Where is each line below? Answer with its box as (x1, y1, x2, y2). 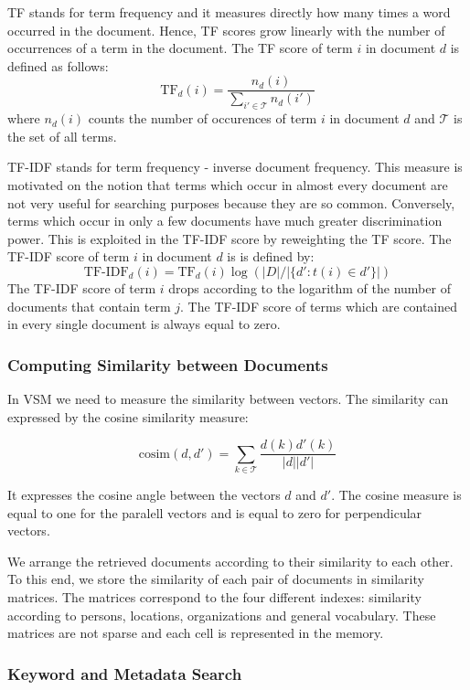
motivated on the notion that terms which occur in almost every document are (7, 175, 448, 195)
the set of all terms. (7, 126, 117, 145)
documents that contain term (7, 296, 171, 315)
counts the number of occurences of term (88, 109, 317, 128)
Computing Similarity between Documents (7, 353, 328, 376)
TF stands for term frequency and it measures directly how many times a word (7, 3, 451, 21)
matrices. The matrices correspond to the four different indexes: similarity (7, 587, 422, 606)
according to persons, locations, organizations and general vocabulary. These (7, 605, 436, 624)
